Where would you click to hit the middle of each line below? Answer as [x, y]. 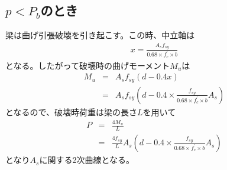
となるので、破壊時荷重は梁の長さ [72, 111]
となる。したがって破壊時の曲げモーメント [88, 65]
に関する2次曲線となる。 [87, 160]
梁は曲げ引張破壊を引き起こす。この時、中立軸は [100, 35]
